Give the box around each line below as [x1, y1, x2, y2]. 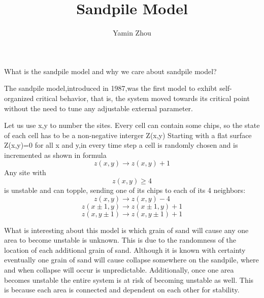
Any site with [4, 167, 46, 178]
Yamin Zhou [113, 27, 151, 38]
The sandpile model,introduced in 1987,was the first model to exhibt [4, 83, 217, 93]
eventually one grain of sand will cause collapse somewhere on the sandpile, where [4, 254, 259, 265]
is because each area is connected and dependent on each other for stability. [4, 284, 240, 295]
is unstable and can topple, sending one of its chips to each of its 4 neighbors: [4, 185, 246, 195]
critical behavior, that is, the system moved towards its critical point [36, 92, 250, 103]
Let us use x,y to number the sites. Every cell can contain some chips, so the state [4, 120, 260, 130]
